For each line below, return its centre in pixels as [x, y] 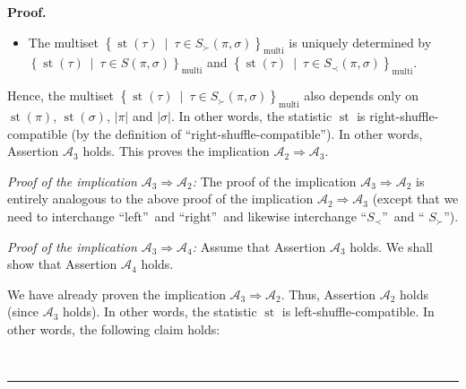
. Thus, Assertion [328, 294]
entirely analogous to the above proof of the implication [160, 199]
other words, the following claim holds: [114, 328]
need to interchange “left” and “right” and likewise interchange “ [187, 216]
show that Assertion [62, 264]
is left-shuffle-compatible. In [358, 311]
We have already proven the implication [116, 294]
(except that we [415, 199]
